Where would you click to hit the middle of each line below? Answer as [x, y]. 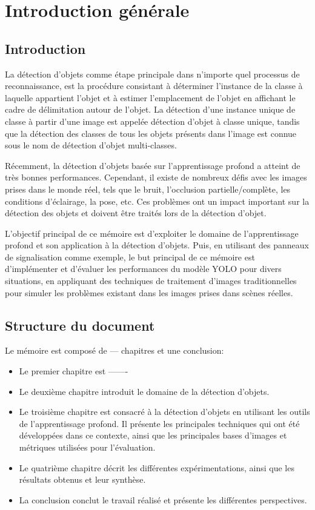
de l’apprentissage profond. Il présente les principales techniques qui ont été [159, 423]
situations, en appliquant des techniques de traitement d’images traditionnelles [151, 281]
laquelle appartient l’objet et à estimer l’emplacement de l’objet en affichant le [150, 97]
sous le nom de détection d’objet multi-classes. [91, 145]
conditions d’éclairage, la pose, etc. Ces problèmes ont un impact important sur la [157, 201]
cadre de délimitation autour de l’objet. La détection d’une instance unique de [150, 109]
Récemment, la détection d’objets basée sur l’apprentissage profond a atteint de [153, 165]
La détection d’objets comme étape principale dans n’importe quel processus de [152, 74]
